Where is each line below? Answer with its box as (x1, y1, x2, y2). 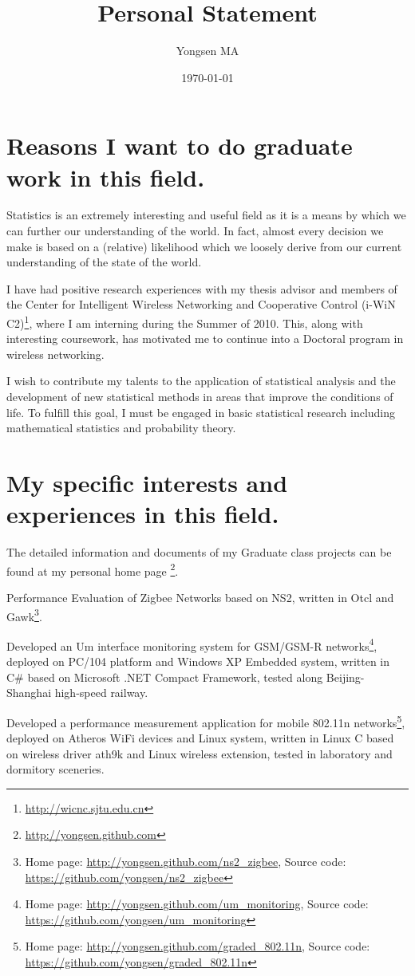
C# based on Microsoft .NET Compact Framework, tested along (6, 668, 323, 685)
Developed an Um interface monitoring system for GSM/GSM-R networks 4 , (6, 635, 377, 654)
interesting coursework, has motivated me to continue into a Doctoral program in (6, 330, 404, 347)
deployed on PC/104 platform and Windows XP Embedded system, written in (6, 653, 390, 670)
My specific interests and (6, 466, 288, 498)
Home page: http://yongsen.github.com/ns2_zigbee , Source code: (25, 853, 346, 870)
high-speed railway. (54, 684, 148, 701)
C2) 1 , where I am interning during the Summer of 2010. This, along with (6, 313, 363, 331)
